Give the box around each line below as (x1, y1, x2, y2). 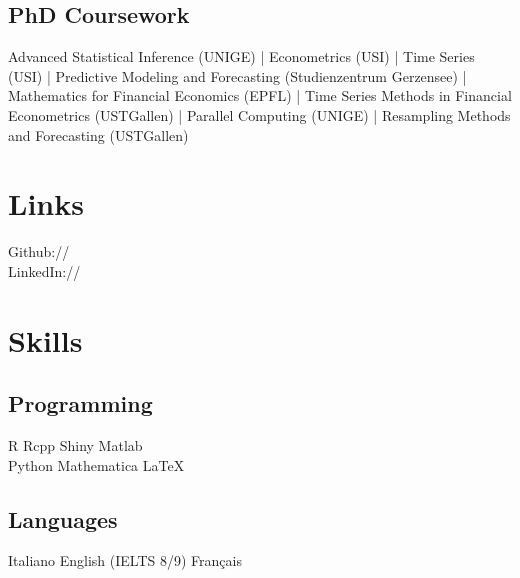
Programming (8, 388, 153, 419)
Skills (8, 319, 83, 360)
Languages (8, 503, 118, 534)
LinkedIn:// (8, 260, 81, 281)
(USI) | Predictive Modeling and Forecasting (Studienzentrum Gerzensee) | (8, 65, 467, 86)
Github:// (8, 241, 70, 262)
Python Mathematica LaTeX (8, 454, 185, 475)
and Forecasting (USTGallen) (8, 124, 189, 145)
